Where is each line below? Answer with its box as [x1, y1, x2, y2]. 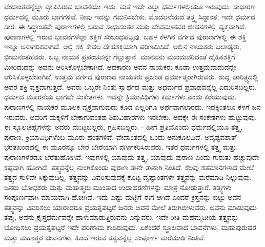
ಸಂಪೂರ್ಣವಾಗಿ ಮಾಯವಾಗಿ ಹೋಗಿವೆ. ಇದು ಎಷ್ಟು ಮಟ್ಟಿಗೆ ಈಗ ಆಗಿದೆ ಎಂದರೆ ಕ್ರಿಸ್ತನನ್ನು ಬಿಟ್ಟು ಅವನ [4, 192, 241, 202]
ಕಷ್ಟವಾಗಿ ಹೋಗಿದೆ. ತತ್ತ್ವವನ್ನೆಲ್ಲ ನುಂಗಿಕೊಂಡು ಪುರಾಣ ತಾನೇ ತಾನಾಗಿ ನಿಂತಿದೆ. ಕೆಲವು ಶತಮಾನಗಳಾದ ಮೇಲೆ [4, 161, 254, 172]
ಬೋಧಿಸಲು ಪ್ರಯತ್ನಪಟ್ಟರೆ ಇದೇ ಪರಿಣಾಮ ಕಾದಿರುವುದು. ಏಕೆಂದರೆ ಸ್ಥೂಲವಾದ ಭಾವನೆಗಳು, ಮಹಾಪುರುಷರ [4, 222, 256, 233]
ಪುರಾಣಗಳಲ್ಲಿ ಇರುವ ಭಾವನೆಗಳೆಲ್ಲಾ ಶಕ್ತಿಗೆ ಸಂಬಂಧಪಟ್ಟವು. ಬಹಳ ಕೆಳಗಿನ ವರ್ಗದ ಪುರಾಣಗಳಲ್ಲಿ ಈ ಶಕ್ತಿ [4, 31, 247, 42]
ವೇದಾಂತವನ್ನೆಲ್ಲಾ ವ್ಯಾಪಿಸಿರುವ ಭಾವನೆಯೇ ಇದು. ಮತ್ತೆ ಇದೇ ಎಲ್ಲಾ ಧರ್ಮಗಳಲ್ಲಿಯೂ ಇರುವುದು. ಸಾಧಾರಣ [4, 1, 256, 11]
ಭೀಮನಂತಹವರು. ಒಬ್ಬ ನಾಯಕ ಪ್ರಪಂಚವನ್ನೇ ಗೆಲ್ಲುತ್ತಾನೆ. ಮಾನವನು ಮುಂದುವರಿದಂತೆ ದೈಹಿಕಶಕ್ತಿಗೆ [4, 51, 236, 61]
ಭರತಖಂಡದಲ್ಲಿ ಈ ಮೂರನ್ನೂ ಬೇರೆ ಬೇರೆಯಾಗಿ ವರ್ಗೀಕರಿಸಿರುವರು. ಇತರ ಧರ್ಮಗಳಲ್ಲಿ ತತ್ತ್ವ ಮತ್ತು [4, 141, 237, 152]
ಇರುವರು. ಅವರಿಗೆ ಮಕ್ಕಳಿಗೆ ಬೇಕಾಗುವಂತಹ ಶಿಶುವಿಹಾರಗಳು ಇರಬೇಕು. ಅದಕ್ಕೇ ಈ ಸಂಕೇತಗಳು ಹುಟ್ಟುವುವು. [4, 111, 257, 122]
